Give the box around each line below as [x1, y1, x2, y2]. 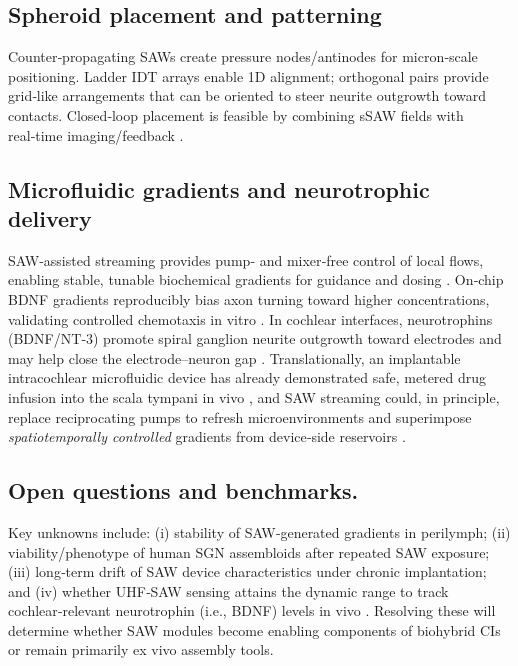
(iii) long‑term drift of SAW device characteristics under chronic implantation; [8, 561, 487, 582]
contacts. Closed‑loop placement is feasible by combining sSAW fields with [8, 104, 464, 125]
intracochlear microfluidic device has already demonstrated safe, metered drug [8, 367, 487, 388]
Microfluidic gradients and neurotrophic [8, 173, 430, 204]
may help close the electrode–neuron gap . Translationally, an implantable [8, 347, 461, 368]
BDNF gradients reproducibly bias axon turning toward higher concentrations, [8, 288, 490, 309]
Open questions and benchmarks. [8, 475, 359, 506]
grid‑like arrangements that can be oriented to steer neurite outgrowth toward [8, 85, 487, 106]
